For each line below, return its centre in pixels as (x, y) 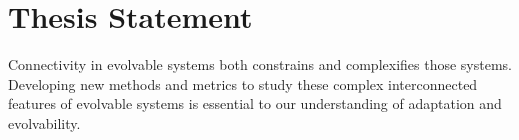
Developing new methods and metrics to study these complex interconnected (243, 83)
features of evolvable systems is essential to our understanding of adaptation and (255, 103)
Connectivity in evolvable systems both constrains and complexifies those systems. (260, 64)
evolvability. (44, 122)
